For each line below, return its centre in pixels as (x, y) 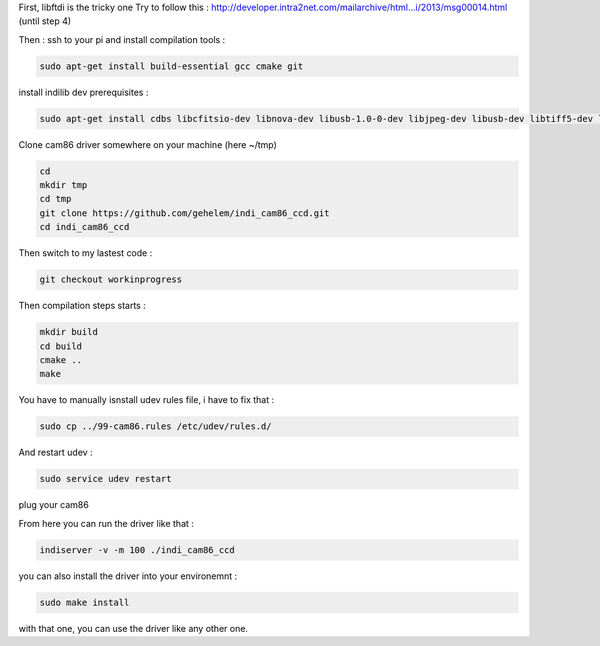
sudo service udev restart (105, 479)
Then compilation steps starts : (82, 306)
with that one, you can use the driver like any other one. (133, 628)
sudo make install (84, 602)
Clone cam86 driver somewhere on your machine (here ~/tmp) (147, 144)
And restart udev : (56, 452)
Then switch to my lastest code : (85, 253)
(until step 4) (45, 21)
